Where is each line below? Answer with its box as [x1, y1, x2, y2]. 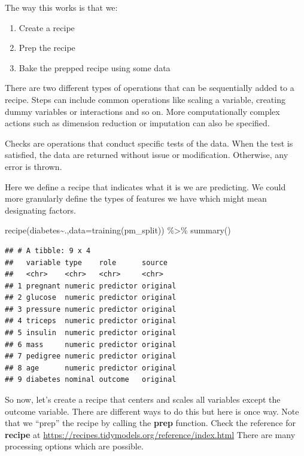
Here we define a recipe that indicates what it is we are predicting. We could [5, 180, 286, 193]
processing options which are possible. [5, 440, 144, 452]
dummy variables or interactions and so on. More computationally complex [5, 105, 280, 117]
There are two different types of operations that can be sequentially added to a [5, 81, 294, 94]
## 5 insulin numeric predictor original [5, 329, 177, 338]
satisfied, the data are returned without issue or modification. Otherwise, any [5, 148, 288, 161]
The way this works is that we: [5, 1, 118, 13]
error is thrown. [5, 160, 62, 172]
